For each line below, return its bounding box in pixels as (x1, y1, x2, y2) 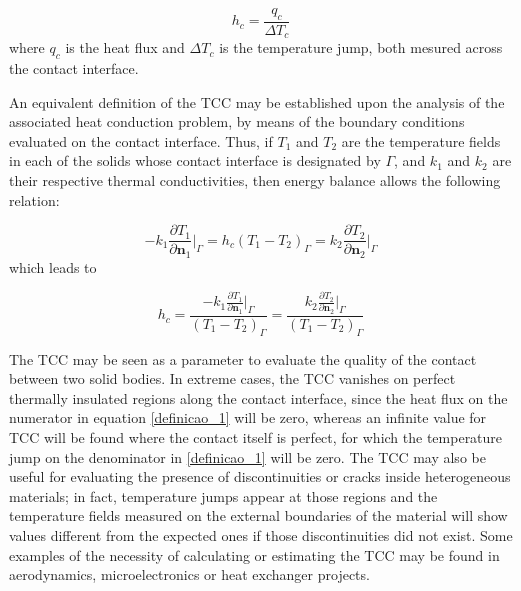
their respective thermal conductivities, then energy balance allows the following (9, 170, 501, 191)
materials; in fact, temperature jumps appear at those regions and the (9, 485, 438, 506)
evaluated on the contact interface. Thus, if (9, 130, 273, 151)
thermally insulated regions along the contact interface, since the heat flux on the (9, 387, 508, 408)
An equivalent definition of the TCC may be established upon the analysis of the (9, 91, 505, 112)
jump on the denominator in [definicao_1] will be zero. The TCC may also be (9, 446, 486, 467)
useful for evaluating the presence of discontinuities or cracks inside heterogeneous (9, 466, 511, 487)
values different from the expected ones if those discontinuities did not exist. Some (9, 524, 513, 545)
